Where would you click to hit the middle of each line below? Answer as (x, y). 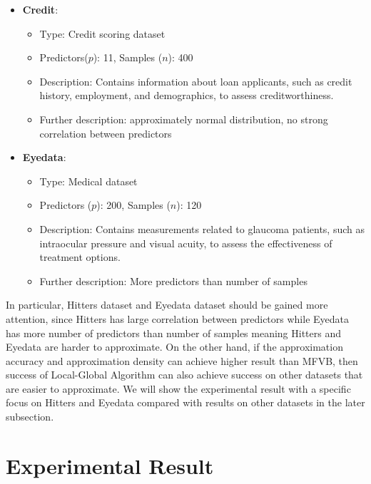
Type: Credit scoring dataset (102, 33)
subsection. (30, 417)
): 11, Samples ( (128, 57)
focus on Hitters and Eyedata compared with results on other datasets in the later (185, 402)
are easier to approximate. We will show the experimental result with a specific (178, 388)
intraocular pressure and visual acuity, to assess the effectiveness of (186, 243)
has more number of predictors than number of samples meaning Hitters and (174, 333)
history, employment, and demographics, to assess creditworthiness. (187, 95)
